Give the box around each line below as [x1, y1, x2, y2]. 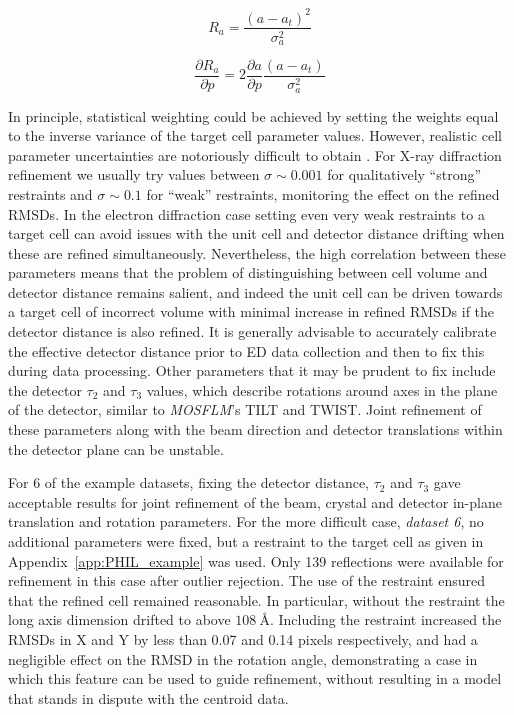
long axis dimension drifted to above [8, 609, 231, 630]
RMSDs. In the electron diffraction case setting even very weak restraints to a [8, 203, 485, 224]
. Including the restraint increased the [269, 609, 502, 630]
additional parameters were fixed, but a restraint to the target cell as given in [8, 531, 484, 551]
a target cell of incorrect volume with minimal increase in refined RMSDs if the [8, 301, 495, 322]
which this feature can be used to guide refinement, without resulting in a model [8, 668, 502, 689]
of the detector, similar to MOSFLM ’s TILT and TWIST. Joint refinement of [8, 399, 482, 420]
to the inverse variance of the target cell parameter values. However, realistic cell [8, 125, 502, 146]
